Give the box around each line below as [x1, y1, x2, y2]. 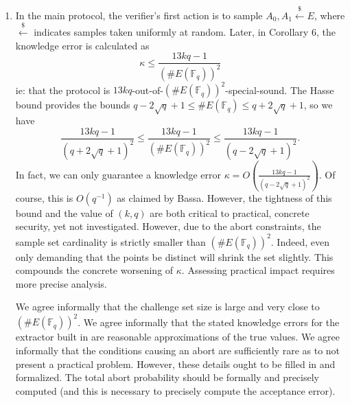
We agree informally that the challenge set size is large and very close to [15, 299, 320, 314]
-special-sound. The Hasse [225, 82, 334, 97]
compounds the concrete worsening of [15, 263, 174, 277]
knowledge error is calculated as [15, 38, 150, 52]
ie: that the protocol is [15, 82, 110, 97]
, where [314, 8, 345, 22]
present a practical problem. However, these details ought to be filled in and [15, 356, 336, 371]
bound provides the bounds [15, 97, 130, 112]
